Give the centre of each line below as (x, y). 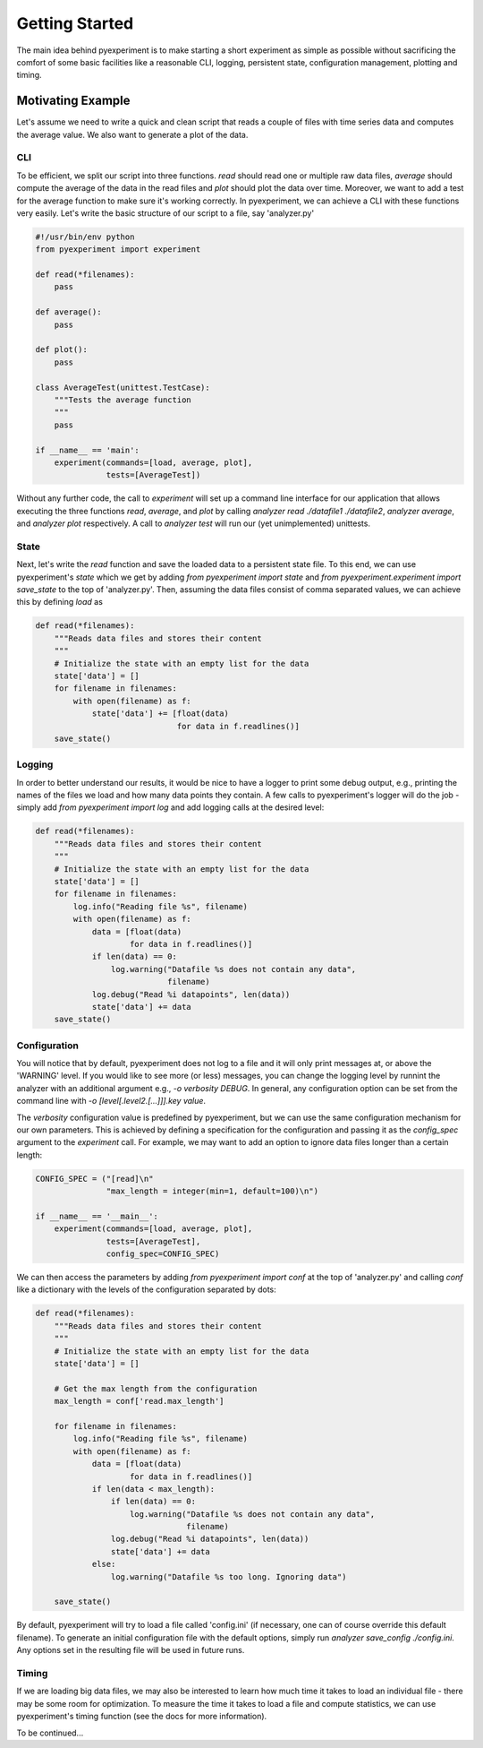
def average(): (68, 312)
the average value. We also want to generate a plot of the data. (132, 134)
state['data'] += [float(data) (161, 714)
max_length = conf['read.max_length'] (139, 1401)
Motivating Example (73, 101)
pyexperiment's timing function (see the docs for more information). (142, 1717)
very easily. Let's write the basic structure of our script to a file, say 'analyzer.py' (165, 213)
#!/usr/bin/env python (85, 237)
